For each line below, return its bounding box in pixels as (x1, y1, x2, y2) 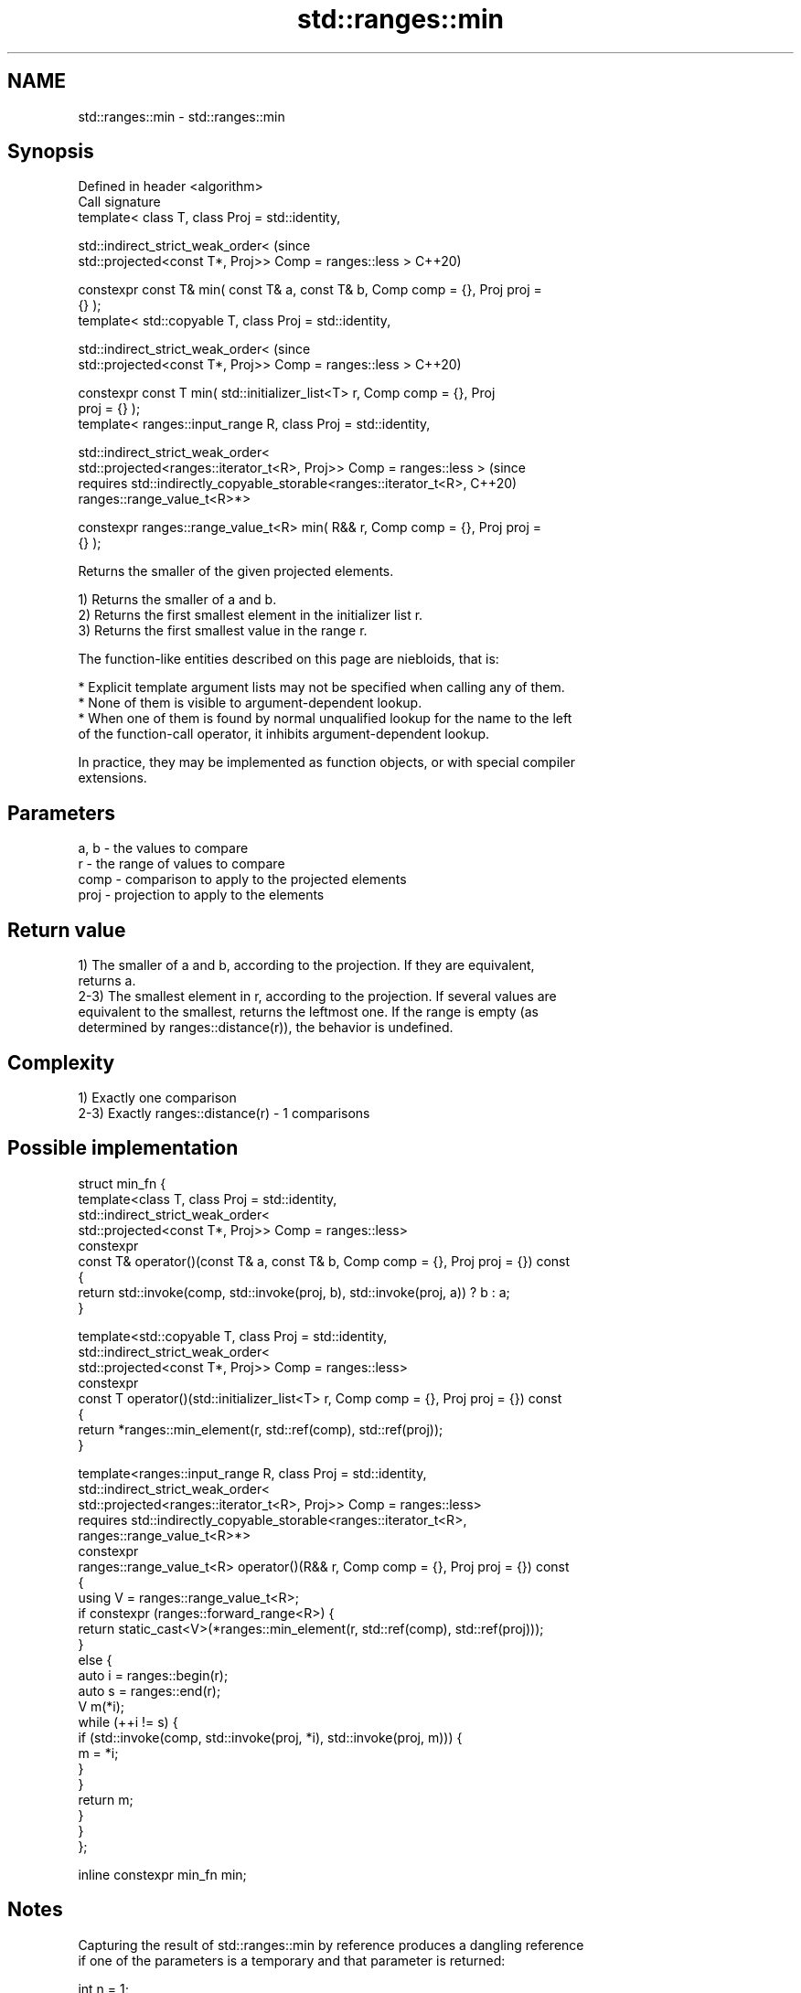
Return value (7, 918, 126, 942)
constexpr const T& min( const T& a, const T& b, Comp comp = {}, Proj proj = (78, 282, 542, 298)
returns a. (78, 973, 136, 989)
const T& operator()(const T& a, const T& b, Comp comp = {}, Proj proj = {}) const (78, 1252, 571, 1269)
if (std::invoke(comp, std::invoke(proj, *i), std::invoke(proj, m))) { (78, 1729, 463, 1745)
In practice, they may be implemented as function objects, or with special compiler (78, 754, 575, 771)
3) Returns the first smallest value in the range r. (78, 623, 368, 639)
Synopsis (7, 140, 94, 164)
